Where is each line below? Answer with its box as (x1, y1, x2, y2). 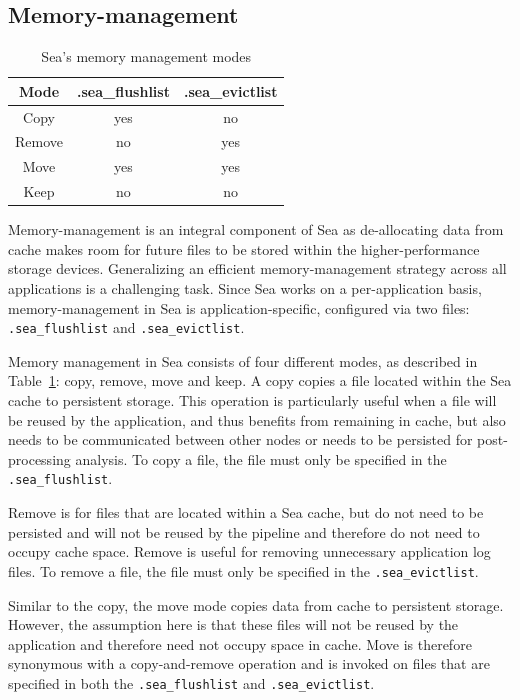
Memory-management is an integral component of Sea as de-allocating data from (8, 219, 504, 240)
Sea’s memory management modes (41, 46, 252, 67)
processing (8, 448, 71, 469)
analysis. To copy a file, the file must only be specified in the (75, 448, 447, 469)
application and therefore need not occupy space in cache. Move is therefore (8, 633, 472, 654)
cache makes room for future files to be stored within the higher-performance (8, 238, 480, 259)
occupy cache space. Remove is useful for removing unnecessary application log (8, 541, 491, 562)
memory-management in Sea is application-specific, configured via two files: (8, 297, 470, 318)
